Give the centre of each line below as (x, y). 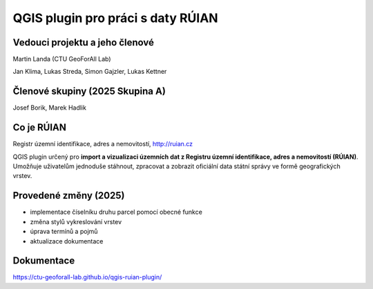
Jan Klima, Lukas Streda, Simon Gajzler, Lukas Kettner (90, 72)
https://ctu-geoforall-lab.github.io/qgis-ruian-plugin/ (87, 277)
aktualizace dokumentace (67, 241)
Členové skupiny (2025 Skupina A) (89, 91)
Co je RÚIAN (40, 128)
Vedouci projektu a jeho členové (84, 42)
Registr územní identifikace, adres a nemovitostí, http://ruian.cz (103, 144)
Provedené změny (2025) (69, 196)
